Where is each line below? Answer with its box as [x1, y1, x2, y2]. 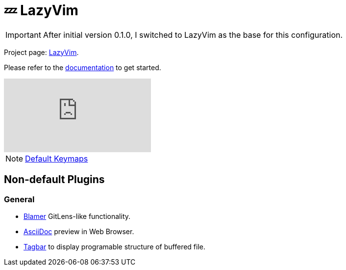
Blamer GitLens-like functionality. [24, 212, 131, 220]
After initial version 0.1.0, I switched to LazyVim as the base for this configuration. [43, 29, 343, 40]
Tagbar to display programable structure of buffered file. [24, 242, 206, 251]
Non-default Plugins [4, 173, 105, 186]
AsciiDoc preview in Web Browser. [24, 227, 134, 236]
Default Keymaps [25, 153, 88, 163]
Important [5, 29, 41, 40]
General [4, 194, 35, 204]
